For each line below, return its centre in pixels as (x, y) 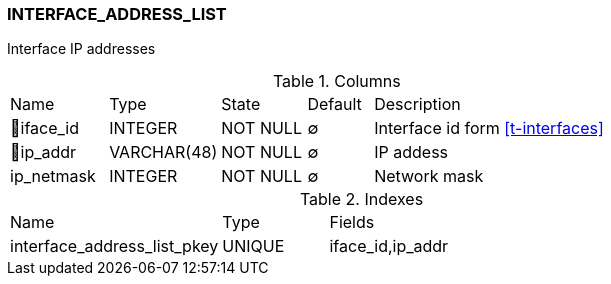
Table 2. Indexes (361, 199)
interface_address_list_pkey (114, 246)
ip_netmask (53, 176)
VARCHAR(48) (163, 152)
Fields (352, 222)
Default (334, 104)
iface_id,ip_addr (389, 246)
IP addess (411, 152)
